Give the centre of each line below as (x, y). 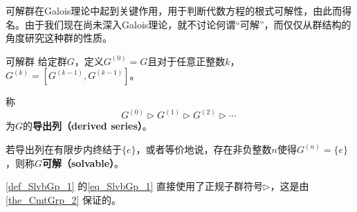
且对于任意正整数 (186, 61)
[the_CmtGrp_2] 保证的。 (63, 199)
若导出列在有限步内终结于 (64, 149)
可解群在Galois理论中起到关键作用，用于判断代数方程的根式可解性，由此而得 (179, 10)
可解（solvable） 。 (83, 162)
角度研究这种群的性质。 (59, 38)
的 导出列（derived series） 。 (88, 126)
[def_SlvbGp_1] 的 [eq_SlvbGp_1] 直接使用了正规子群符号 (135, 186)
